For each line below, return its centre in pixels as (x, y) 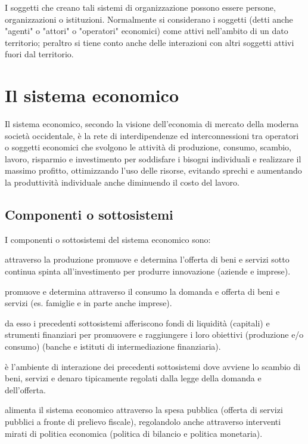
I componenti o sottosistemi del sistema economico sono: (108, 239)
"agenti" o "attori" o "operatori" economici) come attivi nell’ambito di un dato (147, 31)
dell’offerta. (25, 389)
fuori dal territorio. (39, 54)
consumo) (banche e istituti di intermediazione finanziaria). (113, 346)
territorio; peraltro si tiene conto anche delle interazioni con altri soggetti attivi (150, 42)
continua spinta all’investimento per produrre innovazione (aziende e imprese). (148, 271)
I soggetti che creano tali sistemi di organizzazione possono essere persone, (140, 7)
